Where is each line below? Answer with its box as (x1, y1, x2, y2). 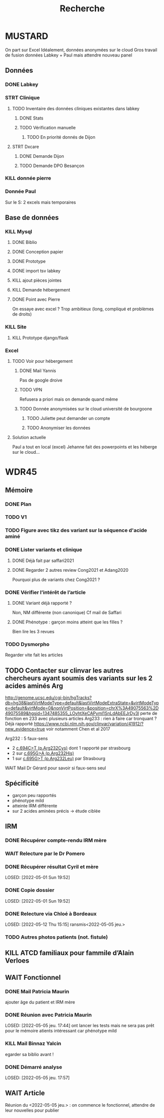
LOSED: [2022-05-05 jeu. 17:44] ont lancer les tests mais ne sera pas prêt (5, 1023, 155, 1029)
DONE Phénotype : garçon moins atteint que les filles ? (12, 619, 123, 625)
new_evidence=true (5, 726, 45, 732)
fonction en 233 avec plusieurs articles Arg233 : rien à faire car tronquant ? (5, 716, 157, 722)
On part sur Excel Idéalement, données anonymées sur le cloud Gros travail (5, 47, 158, 53)
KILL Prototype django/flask (12, 335, 69, 341)
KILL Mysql (5, 228, 32, 235)
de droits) (12, 311, 32, 317)
